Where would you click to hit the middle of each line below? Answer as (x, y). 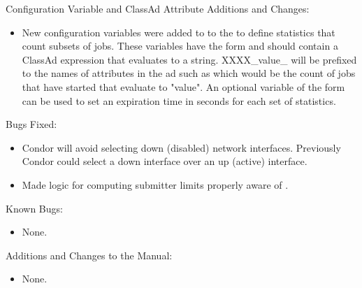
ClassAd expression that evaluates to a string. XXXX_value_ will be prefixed (189, 59)
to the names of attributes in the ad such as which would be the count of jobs (189, 73)
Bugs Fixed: (31, 124)
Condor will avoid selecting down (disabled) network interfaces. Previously (181, 147)
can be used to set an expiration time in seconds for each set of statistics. (179, 100)
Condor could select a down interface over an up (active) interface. (165, 161)
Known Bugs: (34, 208)
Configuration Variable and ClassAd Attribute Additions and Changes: (158, 8)
